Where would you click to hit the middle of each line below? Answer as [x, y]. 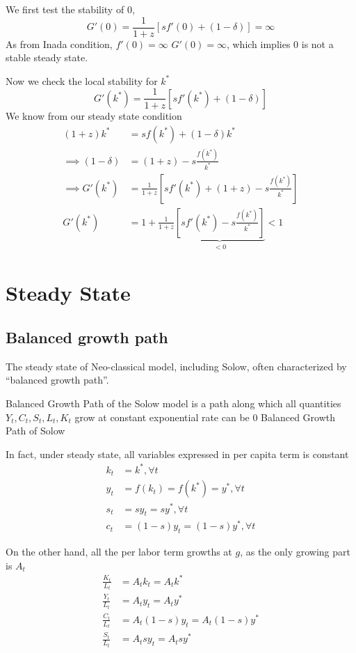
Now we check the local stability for [82, 80]
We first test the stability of [65, 9]
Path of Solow [35, 431]
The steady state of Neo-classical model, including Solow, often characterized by [176, 366]
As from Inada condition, [59, 44]
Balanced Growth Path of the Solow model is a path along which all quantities [173, 403]
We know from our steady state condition [94, 115]
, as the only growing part [295, 552]
